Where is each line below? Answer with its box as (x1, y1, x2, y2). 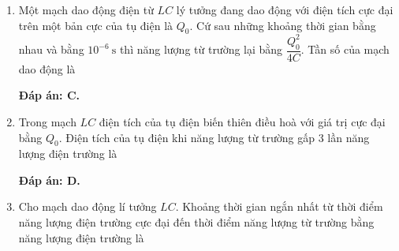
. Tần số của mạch (300, 41, 390, 58)
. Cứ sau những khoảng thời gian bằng (189, 17, 376, 33)
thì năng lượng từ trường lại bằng (119, 41, 283, 58)
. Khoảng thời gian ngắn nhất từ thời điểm (175, 198, 383, 215)
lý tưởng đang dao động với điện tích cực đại (176, 2, 393, 17)
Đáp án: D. (18, 171, 80, 188)
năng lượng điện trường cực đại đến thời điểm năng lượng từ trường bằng (18, 214, 375, 230)
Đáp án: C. (18, 87, 80, 103)
